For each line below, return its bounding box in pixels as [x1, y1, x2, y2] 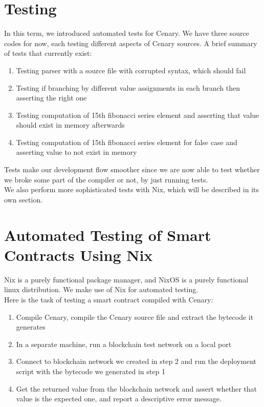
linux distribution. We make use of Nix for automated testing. [4, 284, 199, 295]
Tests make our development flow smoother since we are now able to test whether [4, 164, 260, 175]
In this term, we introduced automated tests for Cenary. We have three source [4, 28, 249, 38]
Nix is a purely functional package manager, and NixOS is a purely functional [4, 274, 249, 284]
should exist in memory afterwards [16, 119, 125, 130]
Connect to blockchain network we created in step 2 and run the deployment [16, 356, 256, 367]
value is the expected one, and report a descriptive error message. [16, 393, 222, 404]
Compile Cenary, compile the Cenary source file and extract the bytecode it [16, 311, 254, 322]
